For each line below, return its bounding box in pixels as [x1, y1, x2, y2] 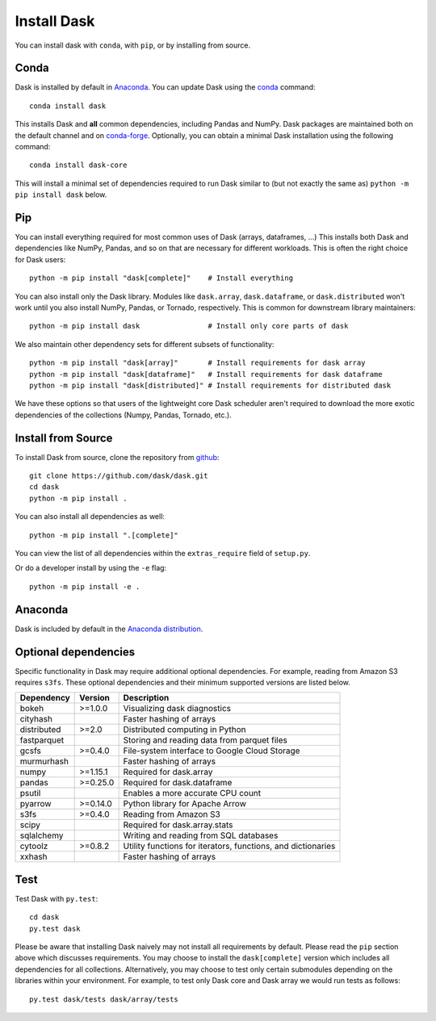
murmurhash [19, 755, 69, 767]
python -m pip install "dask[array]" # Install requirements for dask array [29, 358, 366, 367]
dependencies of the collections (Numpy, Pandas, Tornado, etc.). [15, 410, 232, 420]
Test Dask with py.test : [15, 893, 99, 903]
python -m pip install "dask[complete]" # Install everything [29, 274, 294, 282]
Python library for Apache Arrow [123, 798, 246, 810]
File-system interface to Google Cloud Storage [123, 745, 300, 756]
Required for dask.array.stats [123, 819, 233, 831]
